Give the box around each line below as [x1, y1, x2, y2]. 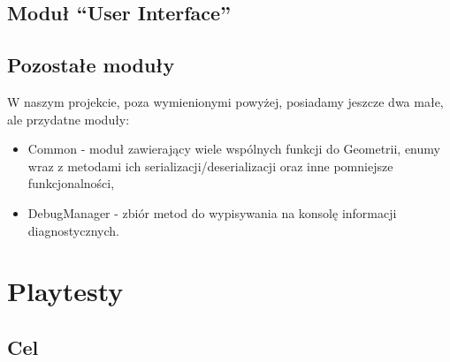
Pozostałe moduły [7, 51, 175, 79]
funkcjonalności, [27, 174, 115, 192]
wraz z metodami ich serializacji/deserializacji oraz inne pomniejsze [27, 156, 393, 175]
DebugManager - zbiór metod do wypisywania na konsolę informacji [27, 203, 397, 222]
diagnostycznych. [27, 221, 119, 239]
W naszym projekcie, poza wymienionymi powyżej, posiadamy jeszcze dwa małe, [7, 92, 444, 110]
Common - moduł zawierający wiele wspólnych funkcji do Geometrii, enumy [27, 140, 440, 158]
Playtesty [7, 273, 124, 309]
